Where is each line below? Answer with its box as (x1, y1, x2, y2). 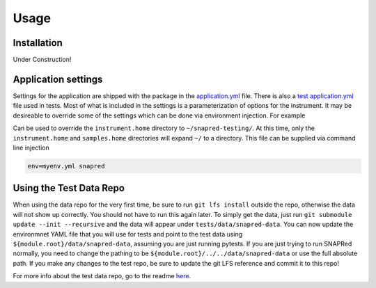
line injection (13, 143, 50, 152)
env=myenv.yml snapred (27, 162, 105, 170)
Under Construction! (13, 56, 72, 64)
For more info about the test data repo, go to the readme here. (13, 272, 191, 280)
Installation (13, 37, 63, 49)
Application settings (13, 73, 103, 85)
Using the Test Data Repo (13, 182, 125, 194)
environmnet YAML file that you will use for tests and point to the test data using (13, 230, 243, 238)
